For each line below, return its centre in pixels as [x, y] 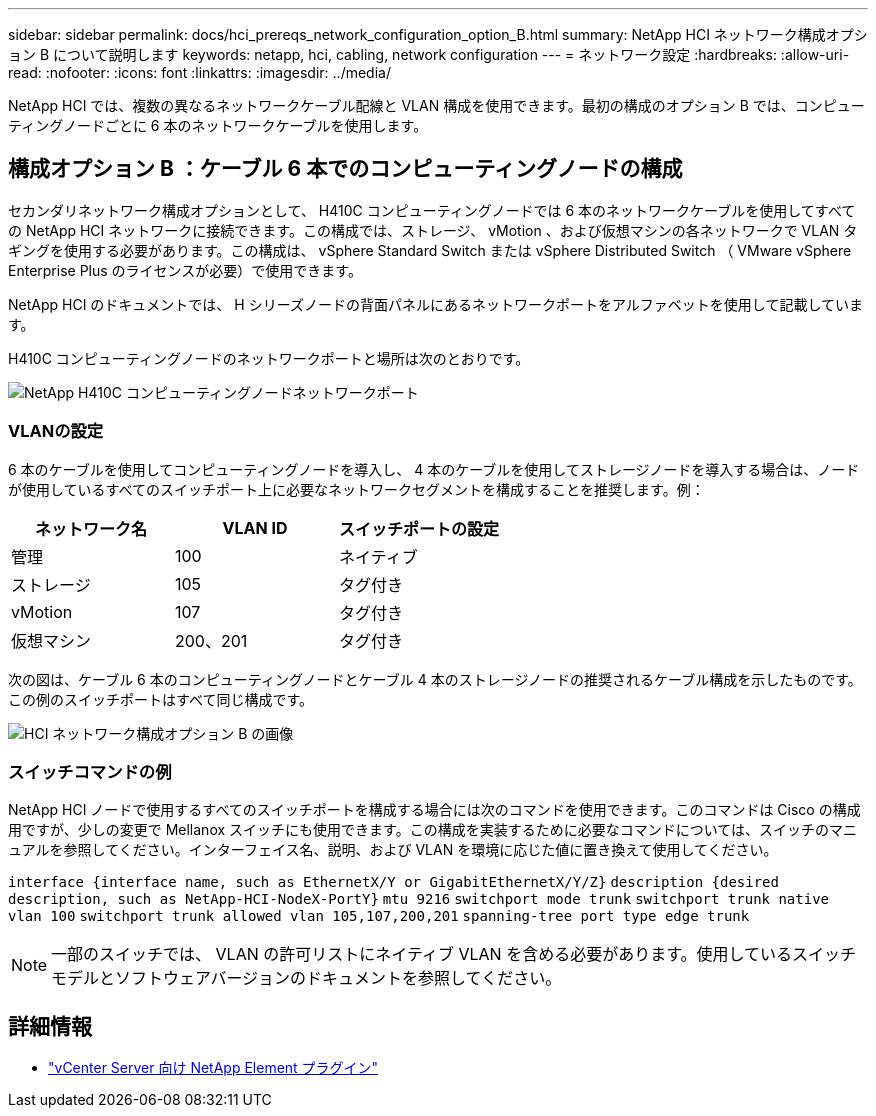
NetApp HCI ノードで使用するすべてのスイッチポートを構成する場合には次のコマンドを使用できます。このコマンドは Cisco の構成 [434, 810]
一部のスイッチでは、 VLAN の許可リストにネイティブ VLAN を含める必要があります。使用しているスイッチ [454, 954]
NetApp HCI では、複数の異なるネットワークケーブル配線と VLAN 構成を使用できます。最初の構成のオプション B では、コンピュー [436, 105]
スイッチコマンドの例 [90, 771]
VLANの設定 [56, 431]
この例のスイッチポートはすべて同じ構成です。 [161, 699]
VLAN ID [255, 527]
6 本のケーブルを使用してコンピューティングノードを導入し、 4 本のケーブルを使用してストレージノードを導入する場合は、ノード [434, 469]
